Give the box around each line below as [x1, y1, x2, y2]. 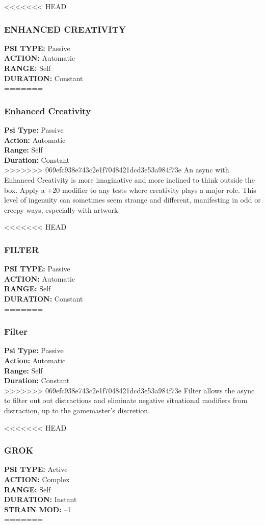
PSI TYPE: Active [4, 464, 68, 474]
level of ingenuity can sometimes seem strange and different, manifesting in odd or [4, 194, 261, 205]
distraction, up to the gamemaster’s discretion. [4, 405, 150, 415]
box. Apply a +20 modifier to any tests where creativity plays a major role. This [4, 184, 256, 195]
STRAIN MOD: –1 [4, 504, 71, 514]
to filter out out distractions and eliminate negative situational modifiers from [4, 395, 248, 406]
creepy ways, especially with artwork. [4, 204, 120, 215]
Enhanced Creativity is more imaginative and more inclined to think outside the [4, 174, 255, 185]
